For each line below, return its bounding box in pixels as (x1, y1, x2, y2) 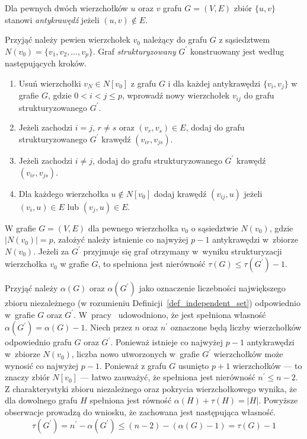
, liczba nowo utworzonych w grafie (71, 348, 200, 360)
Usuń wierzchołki (18, 77, 81, 89)
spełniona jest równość (89, 394, 172, 406)
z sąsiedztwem (219, 33, 270, 46)
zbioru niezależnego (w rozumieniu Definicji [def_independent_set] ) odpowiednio (5, 297, 300, 309)
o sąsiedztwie (191, 221, 238, 234)
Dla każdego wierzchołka (18, 187, 108, 199)
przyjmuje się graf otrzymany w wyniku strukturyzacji (83, 244, 282, 257)
